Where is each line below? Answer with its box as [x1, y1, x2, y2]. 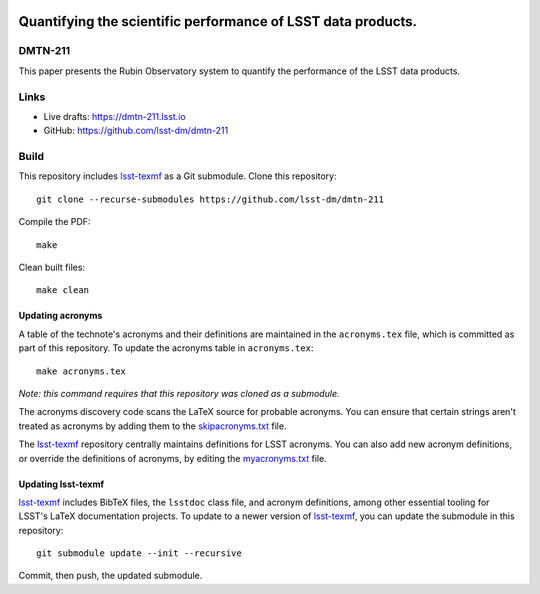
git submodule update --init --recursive [36, 548, 242, 559]
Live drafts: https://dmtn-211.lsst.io [43, 110, 186, 122]
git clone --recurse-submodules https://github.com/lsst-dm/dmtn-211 [36, 193, 385, 205]
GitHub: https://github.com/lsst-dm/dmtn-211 [43, 125, 229, 137]
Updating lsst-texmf [18, 478, 105, 490]
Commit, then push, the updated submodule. [18, 570, 203, 582]
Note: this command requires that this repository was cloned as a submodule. [18, 387, 340, 399]
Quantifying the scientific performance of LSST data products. [18, 13, 418, 30]
